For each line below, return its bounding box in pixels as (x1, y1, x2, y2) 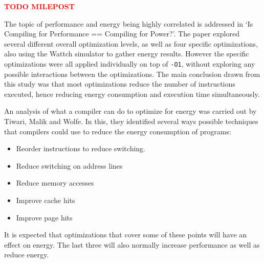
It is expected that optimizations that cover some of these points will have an (4, 229, 247, 240)
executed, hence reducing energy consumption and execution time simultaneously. (4, 88, 260, 99)
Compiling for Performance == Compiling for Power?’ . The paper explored (4, 28, 239, 39)
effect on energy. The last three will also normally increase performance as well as (4, 239, 260, 250)
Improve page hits (16, 212, 73, 222)
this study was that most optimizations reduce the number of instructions (4, 78, 235, 89)
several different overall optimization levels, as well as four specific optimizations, (4, 38, 258, 49)
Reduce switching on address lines (16, 160, 123, 171)
